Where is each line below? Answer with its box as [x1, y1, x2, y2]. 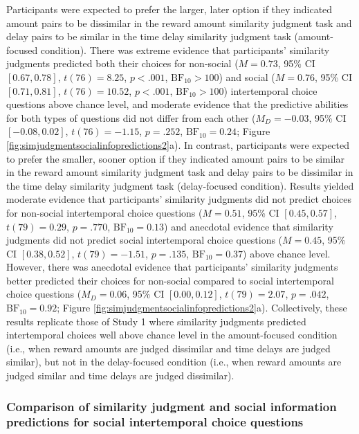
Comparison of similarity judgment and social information [6, 397, 337, 415]
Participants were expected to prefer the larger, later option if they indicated [6, 2, 333, 16]
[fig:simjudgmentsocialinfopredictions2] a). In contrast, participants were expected [6, 137, 350, 152]
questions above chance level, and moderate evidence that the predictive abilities [6, 97, 349, 111]
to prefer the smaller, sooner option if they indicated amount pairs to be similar [6, 151, 345, 165]
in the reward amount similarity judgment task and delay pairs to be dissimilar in [6, 165, 353, 179]
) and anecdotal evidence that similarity [164, 219, 333, 233]
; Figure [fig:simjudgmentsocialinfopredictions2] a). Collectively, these [57, 300, 347, 315]
